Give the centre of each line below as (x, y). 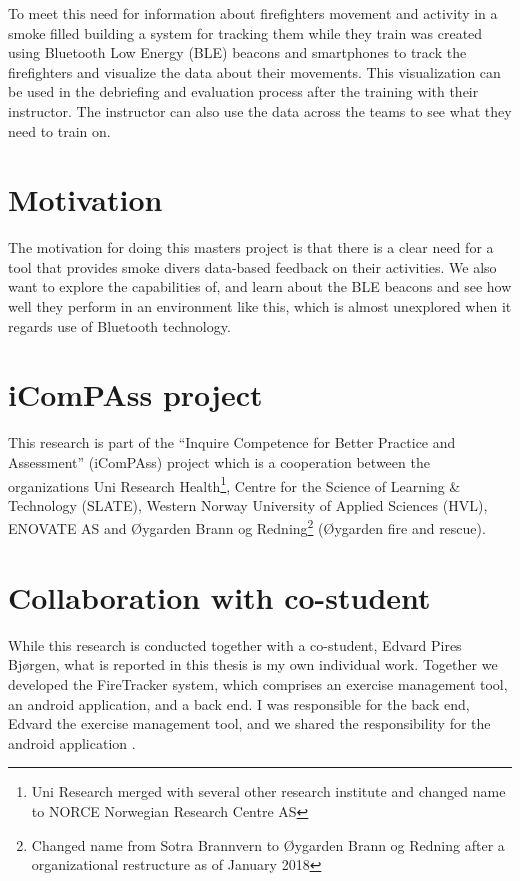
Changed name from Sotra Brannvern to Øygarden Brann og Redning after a (268, 844)
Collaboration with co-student (219, 596)
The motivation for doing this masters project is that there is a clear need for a (251, 247)
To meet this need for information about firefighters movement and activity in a (253, 13)
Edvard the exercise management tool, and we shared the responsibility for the (249, 723)
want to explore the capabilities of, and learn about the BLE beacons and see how (260, 286)
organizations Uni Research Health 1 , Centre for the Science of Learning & (234, 484)
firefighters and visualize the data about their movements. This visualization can (254, 71)
